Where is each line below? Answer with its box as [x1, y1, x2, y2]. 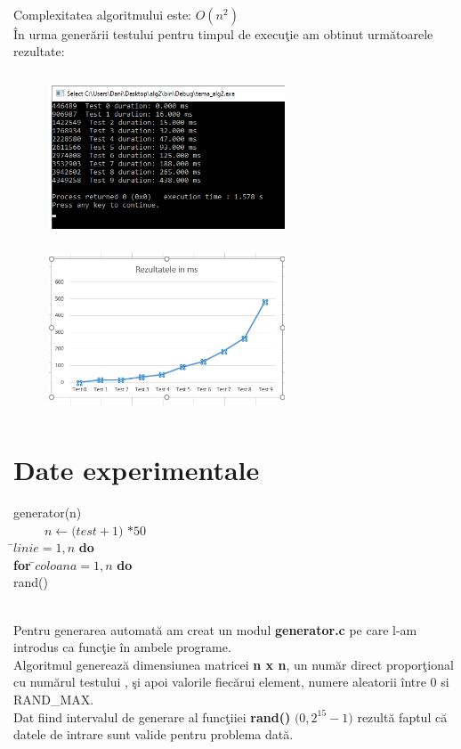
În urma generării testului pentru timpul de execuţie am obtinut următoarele [13, 24, 433, 43]
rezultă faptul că [357, 707, 448, 726]
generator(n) [13, 503, 82, 522]
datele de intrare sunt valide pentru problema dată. [13, 725, 294, 744]
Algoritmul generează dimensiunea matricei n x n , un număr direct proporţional [13, 655, 454, 673]
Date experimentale [13, 452, 260, 488]
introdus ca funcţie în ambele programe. [13, 638, 231, 656]
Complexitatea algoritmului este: [13, 4, 192, 23]
